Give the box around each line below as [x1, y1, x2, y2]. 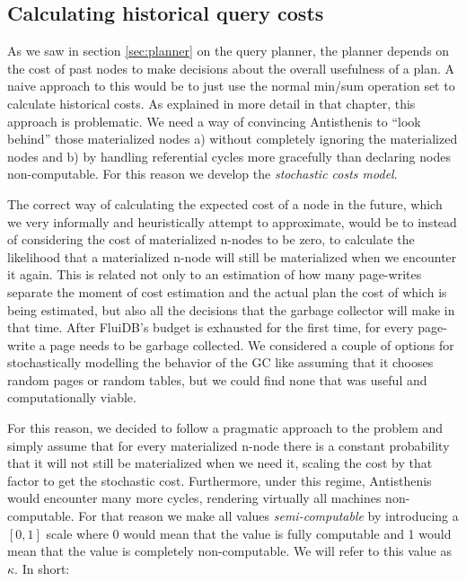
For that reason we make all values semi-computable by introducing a [78, 506, 459, 525]
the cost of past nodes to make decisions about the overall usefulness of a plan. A [7, 58, 455, 77]
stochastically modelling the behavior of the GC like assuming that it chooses [7, 353, 434, 372]
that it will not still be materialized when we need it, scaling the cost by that [7, 453, 433, 472]
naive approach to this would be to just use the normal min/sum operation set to [7, 76, 455, 95]
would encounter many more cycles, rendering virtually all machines [7, 489, 382, 507]
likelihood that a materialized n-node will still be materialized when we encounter [7, 247, 457, 266]
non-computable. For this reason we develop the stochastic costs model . [7, 164, 398, 183]
